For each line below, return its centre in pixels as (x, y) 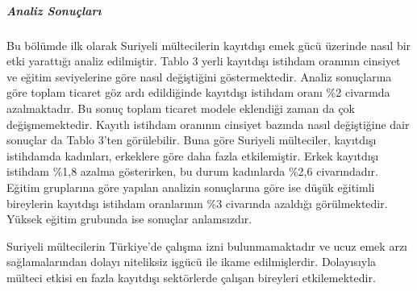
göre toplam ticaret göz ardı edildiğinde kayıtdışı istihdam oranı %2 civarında (198, 92)
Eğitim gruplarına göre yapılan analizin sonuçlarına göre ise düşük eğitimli (191, 187)
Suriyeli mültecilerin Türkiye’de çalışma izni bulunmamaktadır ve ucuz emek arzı (207, 245)
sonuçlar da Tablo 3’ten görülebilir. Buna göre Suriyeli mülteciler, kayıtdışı (192, 140)
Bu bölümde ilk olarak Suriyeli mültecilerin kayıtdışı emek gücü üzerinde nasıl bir (209, 45)
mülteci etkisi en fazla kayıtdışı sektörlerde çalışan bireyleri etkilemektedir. (191, 277)
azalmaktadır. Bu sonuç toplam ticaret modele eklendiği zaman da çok (181, 108)
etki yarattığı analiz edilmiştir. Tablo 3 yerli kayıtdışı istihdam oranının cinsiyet (204, 61)
